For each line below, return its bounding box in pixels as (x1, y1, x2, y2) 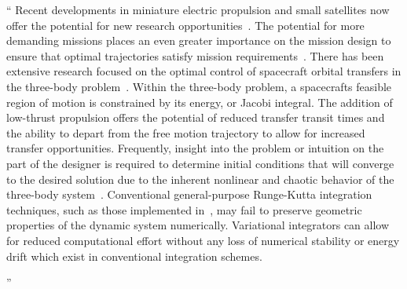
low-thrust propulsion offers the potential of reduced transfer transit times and (6, 109, 385, 126)
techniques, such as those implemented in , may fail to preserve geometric (6, 201, 362, 218)
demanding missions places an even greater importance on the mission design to (6, 32, 391, 49)
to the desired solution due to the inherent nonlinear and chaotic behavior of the (6, 170, 394, 187)
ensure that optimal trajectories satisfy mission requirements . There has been (6, 47, 384, 64)
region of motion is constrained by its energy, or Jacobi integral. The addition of (6, 93, 393, 110)
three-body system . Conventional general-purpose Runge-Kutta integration (6, 186, 372, 203)
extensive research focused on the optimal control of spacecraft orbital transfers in (6, 63, 401, 79)
